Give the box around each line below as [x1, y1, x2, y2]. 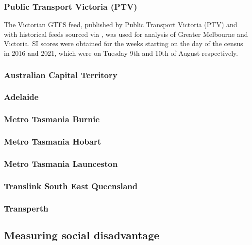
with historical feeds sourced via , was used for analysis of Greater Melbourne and [4, 29, 248, 39]
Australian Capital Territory [4, 68, 118, 81]
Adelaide [4, 91, 39, 103]
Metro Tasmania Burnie [4, 113, 100, 125]
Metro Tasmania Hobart [4, 135, 101, 147]
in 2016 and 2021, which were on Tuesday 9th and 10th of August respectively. [4, 48, 238, 58]
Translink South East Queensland [4, 180, 138, 192]
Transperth [4, 202, 49, 214]
